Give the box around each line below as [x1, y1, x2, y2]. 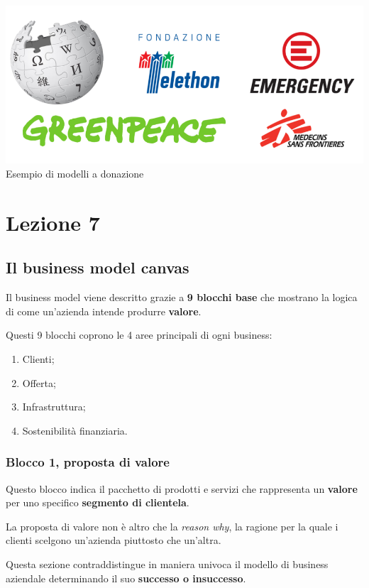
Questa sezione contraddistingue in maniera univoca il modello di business [6, 556, 329, 571]
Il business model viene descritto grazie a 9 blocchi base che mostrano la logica [6, 290, 358, 305]
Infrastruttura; [22, 399, 86, 414]
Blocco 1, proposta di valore [6, 453, 170, 471]
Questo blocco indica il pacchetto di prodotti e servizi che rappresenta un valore [6, 481, 358, 496]
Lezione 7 [6, 207, 100, 236]
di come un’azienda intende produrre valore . [6, 303, 202, 318]
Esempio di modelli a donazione [6, 165, 144, 180]
